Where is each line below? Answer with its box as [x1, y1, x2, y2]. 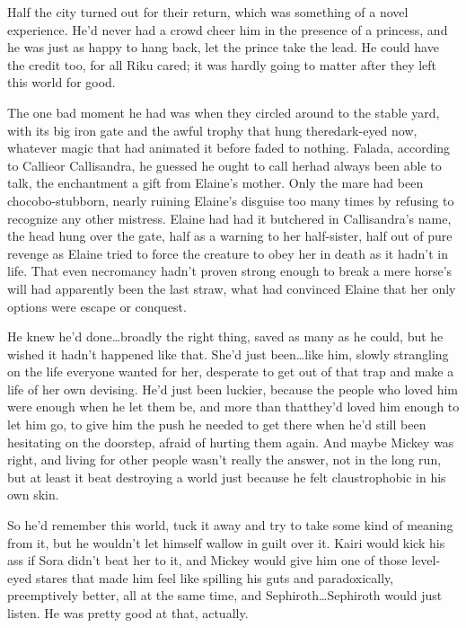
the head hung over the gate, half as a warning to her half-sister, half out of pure [7, 226, 453, 245]
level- [411, 551, 441, 570]
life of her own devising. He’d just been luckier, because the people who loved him [7, 379, 458, 398]
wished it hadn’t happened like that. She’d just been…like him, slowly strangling [7, 344, 449, 363]
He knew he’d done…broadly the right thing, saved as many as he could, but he [7, 327, 444, 346]
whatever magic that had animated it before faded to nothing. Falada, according [7, 138, 451, 157]
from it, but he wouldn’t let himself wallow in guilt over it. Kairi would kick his [7, 533, 445, 552]
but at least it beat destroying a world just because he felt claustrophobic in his [7, 467, 446, 486]
